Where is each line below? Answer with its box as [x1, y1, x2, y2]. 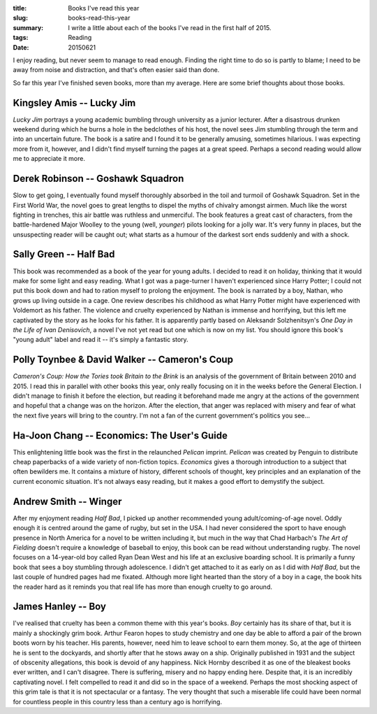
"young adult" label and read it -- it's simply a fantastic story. [13, 336, 188, 344]
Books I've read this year [68, 4, 140, 12]
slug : [13, 14, 28, 22]
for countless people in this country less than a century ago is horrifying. [13, 697, 223, 706]
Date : [13, 43, 29, 52]
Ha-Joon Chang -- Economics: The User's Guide [13, 429, 228, 441]
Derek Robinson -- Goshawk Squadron [13, 173, 184, 185]
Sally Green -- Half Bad [13, 248, 115, 260]
